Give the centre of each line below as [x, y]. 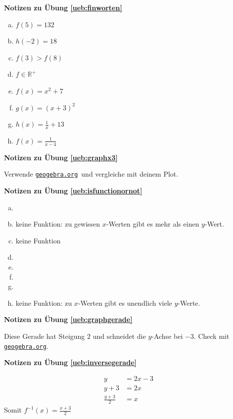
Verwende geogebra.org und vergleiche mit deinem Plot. [91, 174]
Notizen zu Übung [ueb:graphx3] [61, 157]
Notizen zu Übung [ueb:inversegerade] [70, 362]
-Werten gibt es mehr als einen [153, 224]
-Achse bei [167, 336]
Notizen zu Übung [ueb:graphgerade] [68, 319]
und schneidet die [119, 336]
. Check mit [211, 336]
